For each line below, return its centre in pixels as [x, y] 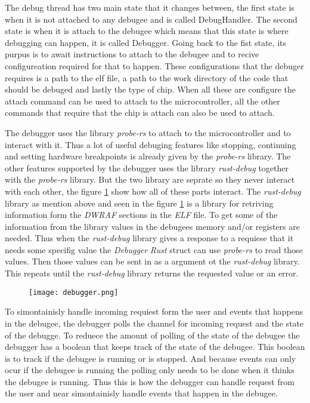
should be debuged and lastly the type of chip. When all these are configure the [150, 89]
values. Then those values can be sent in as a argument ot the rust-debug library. [152, 261]
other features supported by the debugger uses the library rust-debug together [147, 167]
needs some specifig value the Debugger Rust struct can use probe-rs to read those [154, 249]
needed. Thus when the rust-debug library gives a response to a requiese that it [149, 238]
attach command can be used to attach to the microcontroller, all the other [142, 101]
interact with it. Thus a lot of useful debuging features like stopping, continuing [151, 144]
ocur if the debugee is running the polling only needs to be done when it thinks [150, 370]
